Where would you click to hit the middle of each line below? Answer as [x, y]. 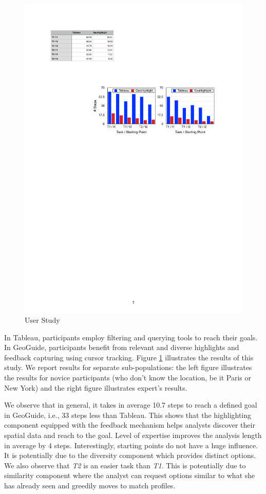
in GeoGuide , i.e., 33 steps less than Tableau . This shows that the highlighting [128, 415]
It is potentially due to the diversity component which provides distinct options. [130, 455]
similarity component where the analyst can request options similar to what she [130, 475]
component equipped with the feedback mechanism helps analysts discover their [130, 425]
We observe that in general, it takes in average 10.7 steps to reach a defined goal [131, 405]
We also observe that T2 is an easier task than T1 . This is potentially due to [125, 465]
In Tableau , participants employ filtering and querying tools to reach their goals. [131, 337]
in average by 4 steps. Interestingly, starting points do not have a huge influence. [131, 445]
